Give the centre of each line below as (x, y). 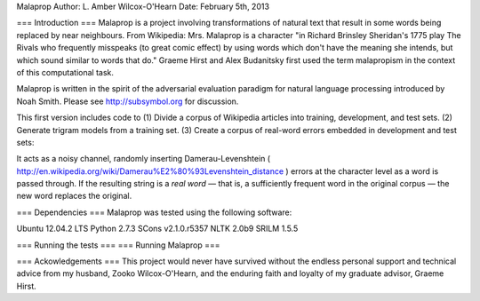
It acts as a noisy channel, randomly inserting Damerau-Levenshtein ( (144, 159)
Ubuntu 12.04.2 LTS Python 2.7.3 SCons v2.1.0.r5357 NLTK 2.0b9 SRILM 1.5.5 (157, 229)
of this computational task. (65, 72)
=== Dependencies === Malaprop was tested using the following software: (154, 212)
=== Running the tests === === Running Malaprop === (118, 245)
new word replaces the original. (74, 196)
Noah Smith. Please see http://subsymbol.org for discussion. (128, 101)
